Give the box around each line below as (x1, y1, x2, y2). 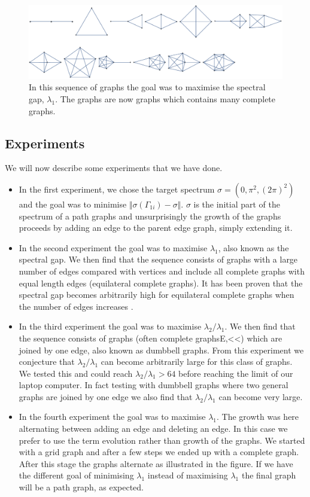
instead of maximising (147, 469, 228, 481)
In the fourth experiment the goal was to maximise (19, 410, 206, 423)
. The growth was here (217, 410, 299, 423)
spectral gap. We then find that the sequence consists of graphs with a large (19, 253, 298, 266)
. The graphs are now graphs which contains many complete (55, 92, 276, 105)
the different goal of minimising (19, 469, 134, 481)
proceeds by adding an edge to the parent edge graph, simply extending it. (19, 221, 293, 234)
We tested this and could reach (19, 367, 133, 379)
